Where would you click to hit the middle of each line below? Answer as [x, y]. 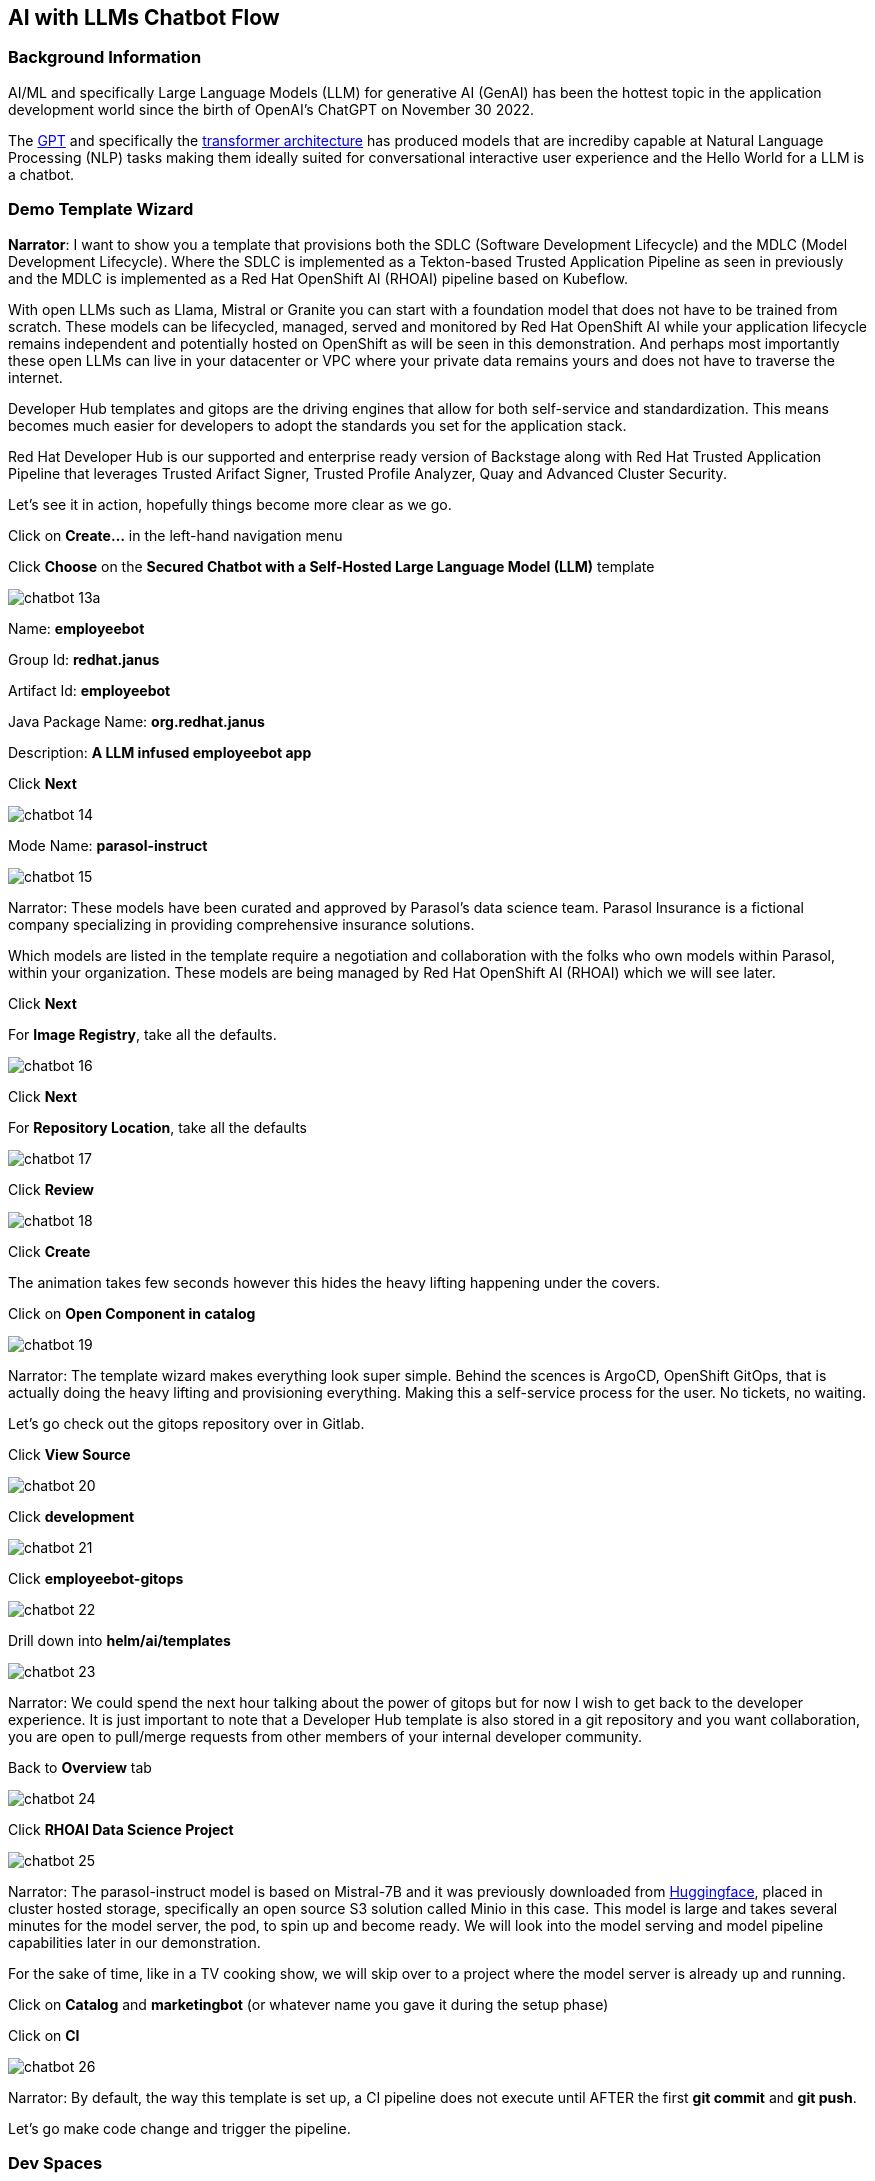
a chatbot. [41, 174]
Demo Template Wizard [101, 209]
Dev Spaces [55, 2162]
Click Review [51, 1189]
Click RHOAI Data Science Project [121, 1829]
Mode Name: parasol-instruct [108, 845]
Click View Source [69, 1454]
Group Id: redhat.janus [84, 659]
